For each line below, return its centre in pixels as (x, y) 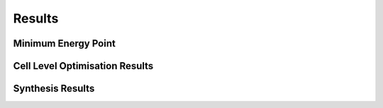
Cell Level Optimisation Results (83, 66)
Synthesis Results (54, 89)
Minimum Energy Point (65, 43)
